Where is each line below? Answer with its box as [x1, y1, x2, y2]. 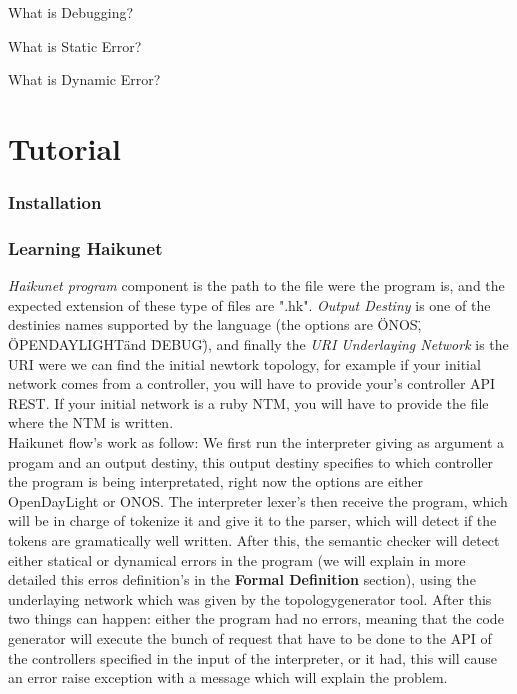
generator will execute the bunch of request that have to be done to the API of [8, 627, 492, 648]
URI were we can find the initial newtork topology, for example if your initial [8, 353, 481, 374]
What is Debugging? [8, 2, 134, 22]
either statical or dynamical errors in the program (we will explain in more [8, 549, 466, 570]
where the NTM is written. [8, 412, 174, 433]
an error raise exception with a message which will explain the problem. [8, 667, 448, 688]
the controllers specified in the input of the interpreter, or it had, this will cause [8, 647, 498, 668]
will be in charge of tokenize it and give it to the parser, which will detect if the [8, 510, 497, 531]
